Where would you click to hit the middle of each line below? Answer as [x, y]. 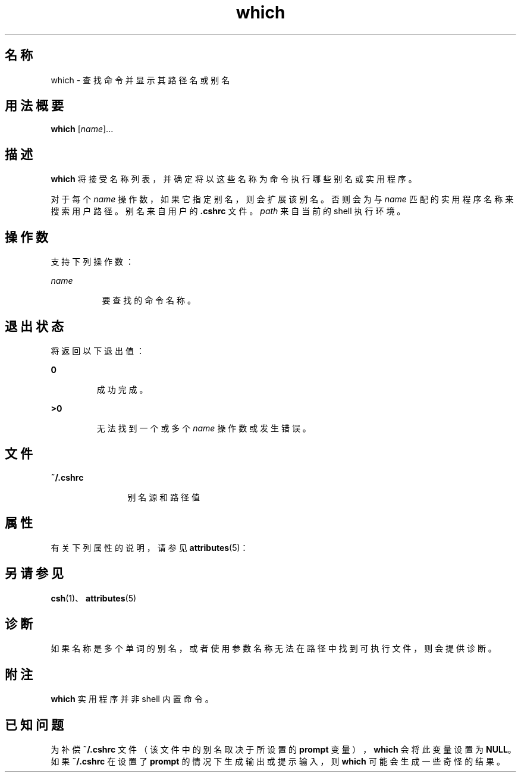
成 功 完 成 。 [122, 389]
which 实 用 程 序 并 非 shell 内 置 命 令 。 [132, 699]
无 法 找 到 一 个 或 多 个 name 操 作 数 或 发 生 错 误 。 [204, 428]
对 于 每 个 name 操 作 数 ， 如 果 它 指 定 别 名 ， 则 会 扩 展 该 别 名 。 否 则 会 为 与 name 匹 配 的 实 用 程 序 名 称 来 [282, 199]
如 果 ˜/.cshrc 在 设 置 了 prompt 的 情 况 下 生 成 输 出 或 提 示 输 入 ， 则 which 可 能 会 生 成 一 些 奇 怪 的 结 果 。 [278, 762]
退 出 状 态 [34, 326]
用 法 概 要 [34, 106]
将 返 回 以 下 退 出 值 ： [98, 350]
